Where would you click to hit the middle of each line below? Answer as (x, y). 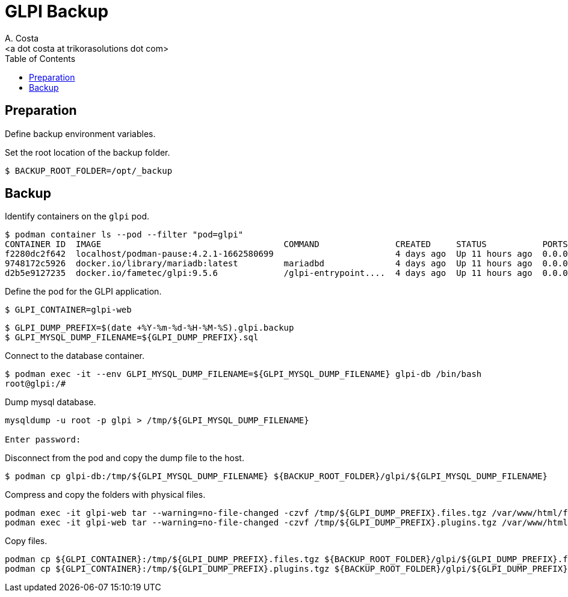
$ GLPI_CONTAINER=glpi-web (68, 310)
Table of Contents (40, 58)
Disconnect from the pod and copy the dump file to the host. (125, 458)
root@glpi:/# (35, 384)
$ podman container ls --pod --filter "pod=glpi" (124, 235)
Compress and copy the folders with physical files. (105, 495)
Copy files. (26, 541)
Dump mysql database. (51, 402)
